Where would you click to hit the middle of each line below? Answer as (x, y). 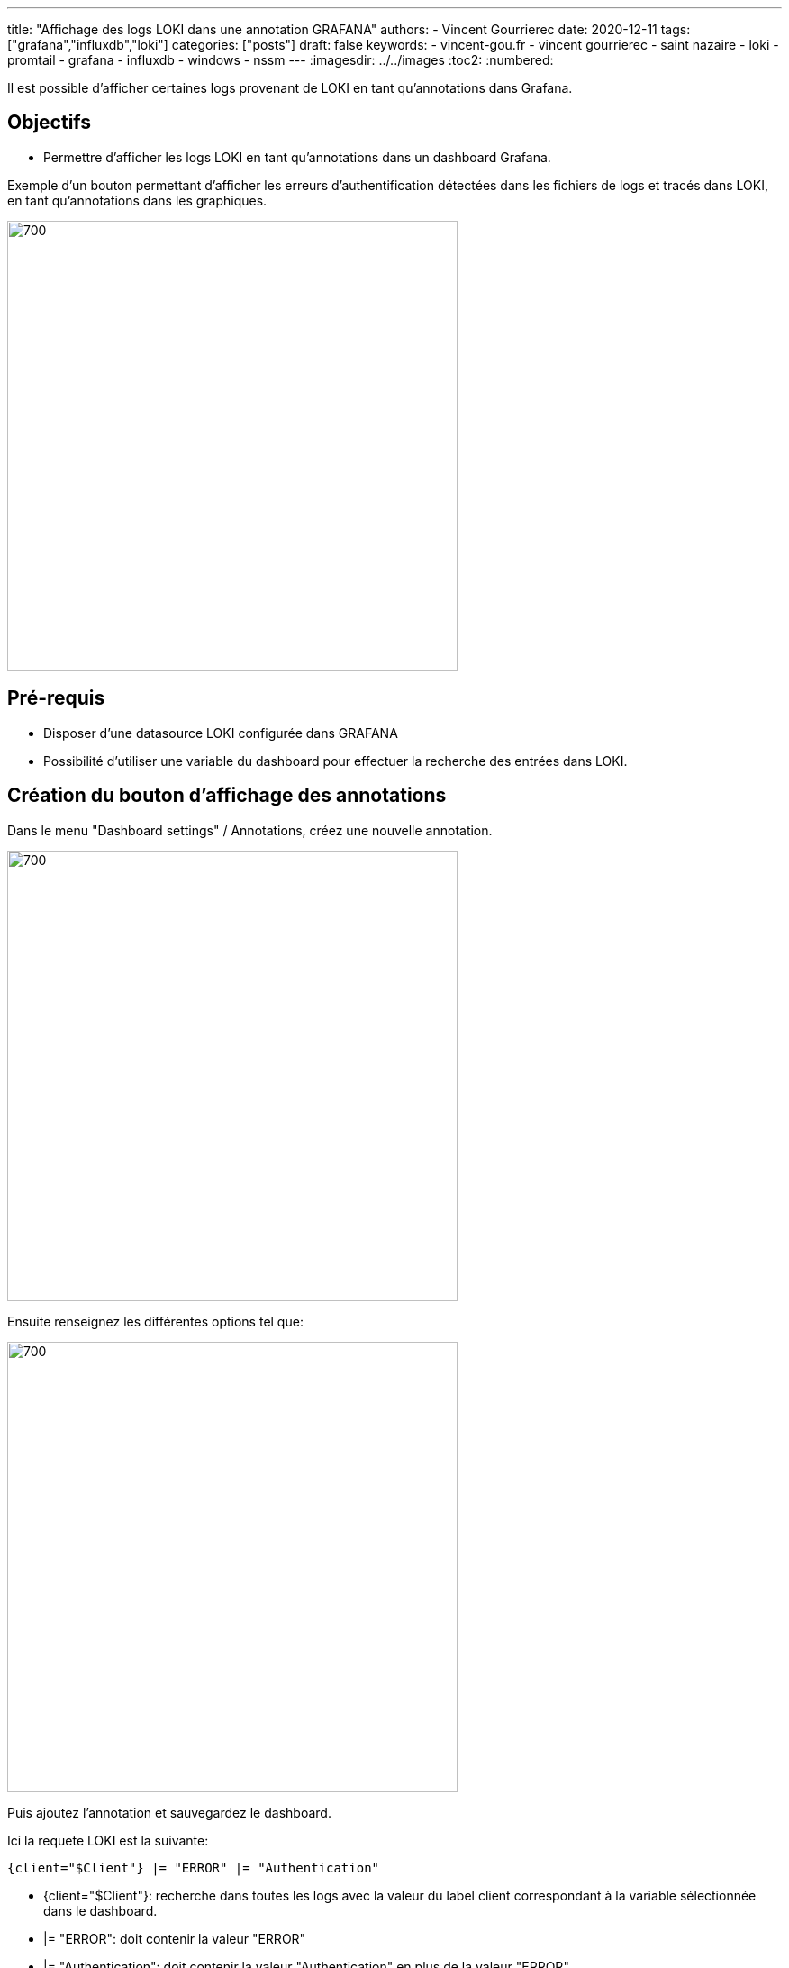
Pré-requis (56, 698)
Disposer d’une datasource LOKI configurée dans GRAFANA (221, 733)
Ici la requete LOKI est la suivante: (108, 1840)
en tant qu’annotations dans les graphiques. (137, 200)
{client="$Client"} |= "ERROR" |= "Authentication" (194, 1868)
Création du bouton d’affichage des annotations (227, 796)
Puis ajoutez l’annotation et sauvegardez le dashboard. (169, 1812)
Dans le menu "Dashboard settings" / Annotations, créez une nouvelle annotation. (250, 830)
